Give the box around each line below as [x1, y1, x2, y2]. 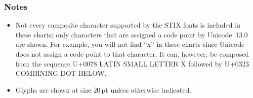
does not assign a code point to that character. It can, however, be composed [15, 49, 249, 59]
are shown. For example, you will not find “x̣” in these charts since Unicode [15, 39, 245, 49]
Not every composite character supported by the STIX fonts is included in [15, 20, 241, 30]
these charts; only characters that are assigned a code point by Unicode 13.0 [15, 29, 248, 39]
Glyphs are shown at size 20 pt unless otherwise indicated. [15, 84, 192, 95]
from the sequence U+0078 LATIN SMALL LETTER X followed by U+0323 [15, 58, 249, 68]
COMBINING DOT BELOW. [15, 68, 107, 78]
